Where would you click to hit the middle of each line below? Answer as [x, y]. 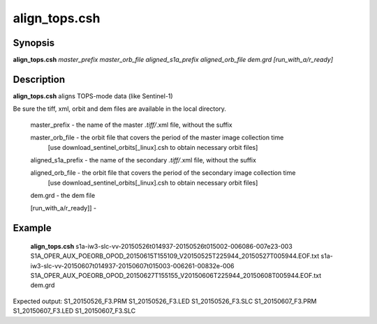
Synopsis [34, 43]
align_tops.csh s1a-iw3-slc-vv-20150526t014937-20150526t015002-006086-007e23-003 [161, 246]
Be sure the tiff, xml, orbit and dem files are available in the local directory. [120, 109]
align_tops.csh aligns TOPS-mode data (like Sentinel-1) [93, 96]
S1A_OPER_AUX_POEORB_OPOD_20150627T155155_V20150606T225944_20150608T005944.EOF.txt [176, 276]
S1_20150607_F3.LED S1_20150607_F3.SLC [74, 311]
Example [32, 228]
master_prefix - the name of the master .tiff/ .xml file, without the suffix [132, 125]
